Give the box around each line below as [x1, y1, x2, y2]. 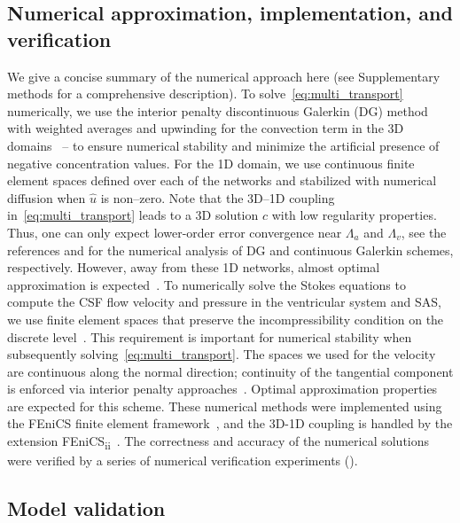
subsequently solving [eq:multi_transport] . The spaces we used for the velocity [7, 345, 436, 363]
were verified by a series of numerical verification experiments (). [7, 451, 358, 470]
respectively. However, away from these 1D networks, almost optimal [7, 258, 380, 277]
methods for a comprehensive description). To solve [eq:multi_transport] [7, 84, 403, 103]
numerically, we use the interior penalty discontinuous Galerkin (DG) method [7, 101, 428, 120]
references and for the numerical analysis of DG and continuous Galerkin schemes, [7, 240, 454, 259]
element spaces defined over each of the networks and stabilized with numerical [7, 171, 437, 190]
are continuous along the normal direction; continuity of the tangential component [7, 362, 454, 380]
